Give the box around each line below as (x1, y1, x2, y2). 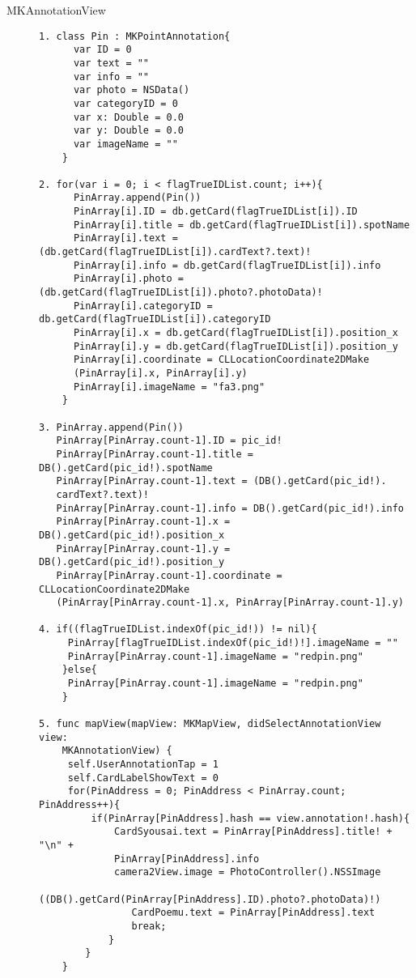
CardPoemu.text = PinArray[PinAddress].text (131, 907, 376, 919)
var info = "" (73, 70, 150, 83)
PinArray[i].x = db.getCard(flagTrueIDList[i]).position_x (73, 327, 398, 339)
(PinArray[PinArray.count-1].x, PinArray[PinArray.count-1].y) (56, 597, 405, 609)
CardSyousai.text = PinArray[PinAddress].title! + (114, 826, 393, 838)
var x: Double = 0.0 (73, 111, 184, 123)
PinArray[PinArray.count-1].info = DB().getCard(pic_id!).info (56, 502, 405, 514)
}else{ (62, 664, 97, 676)
